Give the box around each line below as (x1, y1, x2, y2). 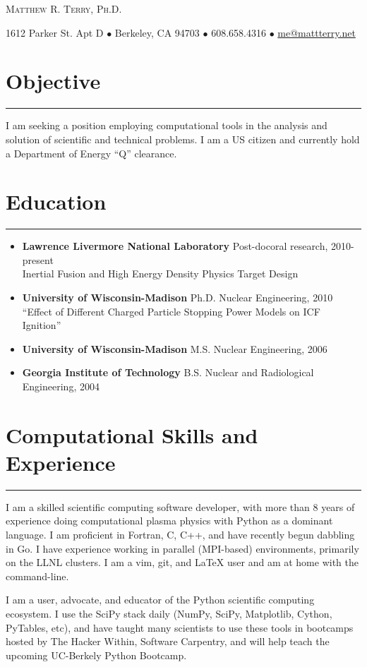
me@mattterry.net (277, 25, 356, 40)
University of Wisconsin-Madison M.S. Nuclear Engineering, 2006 (22, 341, 327, 356)
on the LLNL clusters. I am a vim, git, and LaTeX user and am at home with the (6, 555, 359, 570)
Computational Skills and (6, 420, 258, 449)
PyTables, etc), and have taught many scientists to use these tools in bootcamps (6, 620, 354, 635)
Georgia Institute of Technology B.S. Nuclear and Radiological (22, 365, 314, 380)
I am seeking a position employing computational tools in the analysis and (6, 118, 327, 133)
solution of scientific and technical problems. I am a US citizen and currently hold (6, 131, 360, 146)
